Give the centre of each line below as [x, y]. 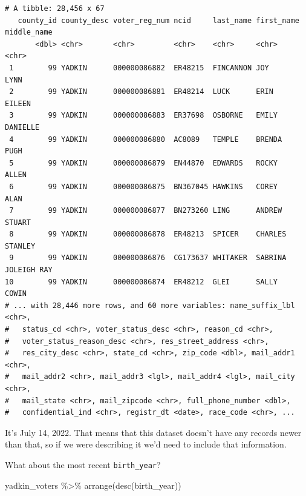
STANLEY [20, 246]
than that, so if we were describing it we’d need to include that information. [146, 444]
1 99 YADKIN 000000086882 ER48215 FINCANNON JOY [139, 68]
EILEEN [18, 103]
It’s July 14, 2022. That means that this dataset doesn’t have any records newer [153, 432]
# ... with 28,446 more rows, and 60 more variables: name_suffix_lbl [150, 305]
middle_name [29, 32]
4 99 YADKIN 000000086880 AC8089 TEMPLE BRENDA [146, 139]
